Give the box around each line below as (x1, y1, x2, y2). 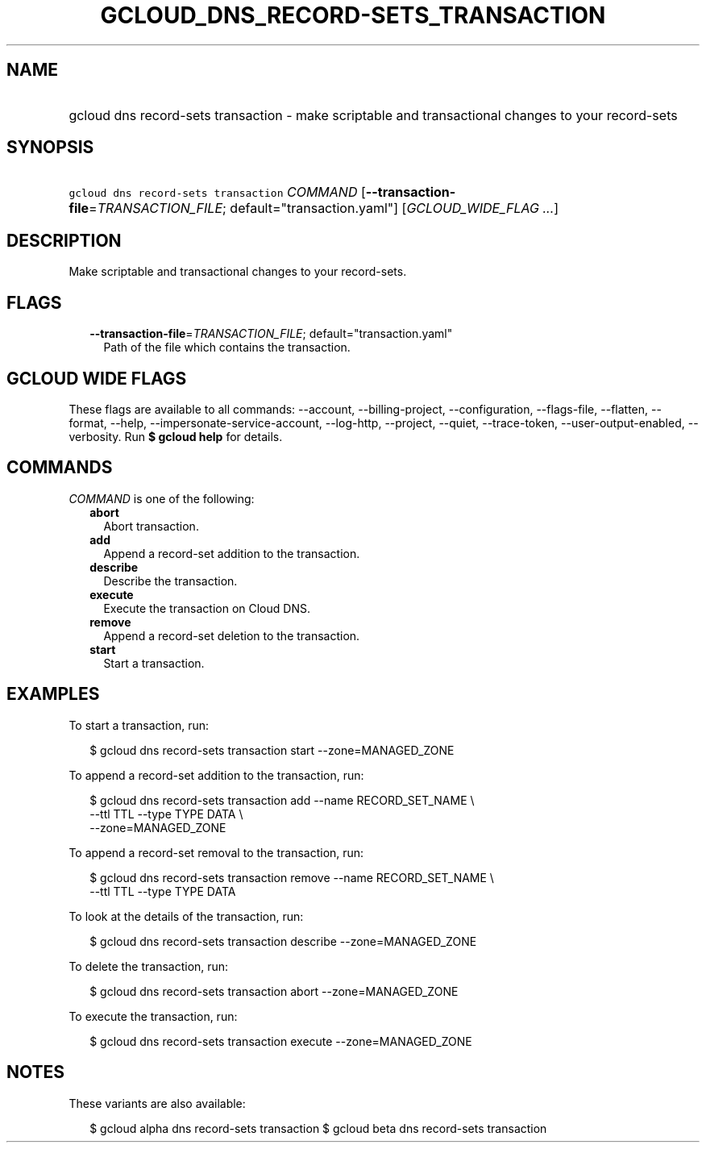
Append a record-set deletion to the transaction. (103, 628, 360, 643)
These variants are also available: (69, 1096, 246, 1110)
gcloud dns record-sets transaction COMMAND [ (69, 184, 366, 201)
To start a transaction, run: (69, 718, 210, 732)
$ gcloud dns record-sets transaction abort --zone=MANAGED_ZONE (89, 984, 459, 998)
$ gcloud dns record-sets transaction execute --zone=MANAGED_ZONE (89, 1034, 472, 1048)
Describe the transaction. (103, 573, 238, 588)
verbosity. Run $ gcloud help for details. (69, 429, 283, 443)
